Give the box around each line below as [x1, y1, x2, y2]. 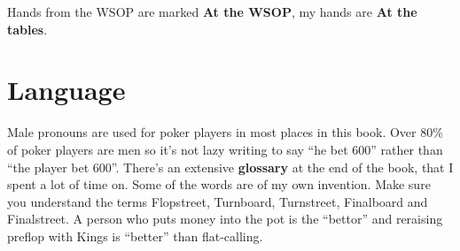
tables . [7, 19, 48, 38]
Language [7, 72, 126, 108]
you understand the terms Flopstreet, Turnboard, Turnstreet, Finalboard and [7, 192, 428, 210]
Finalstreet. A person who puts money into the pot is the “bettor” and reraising [7, 209, 443, 228]
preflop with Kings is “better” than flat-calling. [7, 226, 263, 245]
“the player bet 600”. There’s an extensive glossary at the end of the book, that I [7, 157, 454, 176]
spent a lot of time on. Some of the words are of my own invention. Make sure [7, 175, 431, 194]
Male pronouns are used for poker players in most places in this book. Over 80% [7, 123, 443, 141]
